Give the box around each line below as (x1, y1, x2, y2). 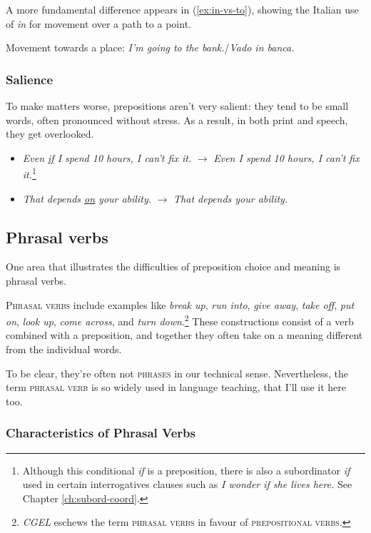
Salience (6, 70, 54, 88)
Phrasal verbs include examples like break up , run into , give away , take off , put (6, 297, 355, 312)
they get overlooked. (6, 126, 94, 141)
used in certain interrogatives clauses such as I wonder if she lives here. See (22, 477, 352, 492)
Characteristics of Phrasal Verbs (6, 424, 195, 442)
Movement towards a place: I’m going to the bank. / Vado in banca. (6, 40, 295, 55)
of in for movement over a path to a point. (6, 16, 191, 31)
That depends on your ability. (22, 191, 151, 205)
